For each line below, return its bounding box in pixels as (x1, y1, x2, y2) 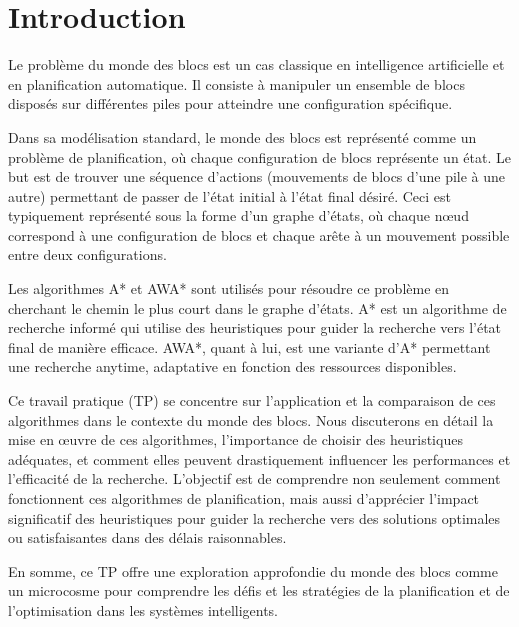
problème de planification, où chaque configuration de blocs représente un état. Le (8, 146, 511, 167)
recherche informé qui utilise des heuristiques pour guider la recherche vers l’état (8, 317, 502, 338)
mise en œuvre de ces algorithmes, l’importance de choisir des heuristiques (8, 429, 463, 450)
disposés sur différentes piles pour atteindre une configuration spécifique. (8, 93, 453, 114)
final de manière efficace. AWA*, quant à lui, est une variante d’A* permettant (8, 336, 491, 357)
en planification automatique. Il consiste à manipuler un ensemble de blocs (8, 73, 465, 94)
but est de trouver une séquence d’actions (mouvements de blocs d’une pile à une (8, 166, 506, 187)
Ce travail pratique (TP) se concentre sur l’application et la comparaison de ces (8, 390, 496, 411)
